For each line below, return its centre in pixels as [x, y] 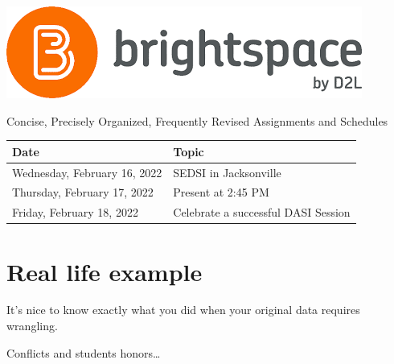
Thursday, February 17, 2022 [83, 192]
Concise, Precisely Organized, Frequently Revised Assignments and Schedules [197, 120]
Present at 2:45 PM [221, 192]
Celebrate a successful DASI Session [262, 212]
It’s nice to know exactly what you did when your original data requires [183, 310]
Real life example [105, 271]
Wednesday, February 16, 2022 [87, 172]
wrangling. [32, 326]
